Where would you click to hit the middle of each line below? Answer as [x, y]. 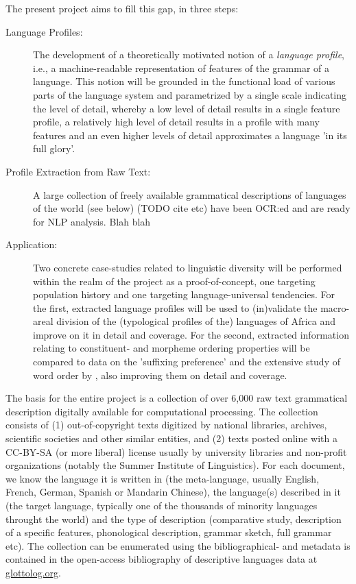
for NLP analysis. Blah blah [92, 221]
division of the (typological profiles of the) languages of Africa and [196, 321]
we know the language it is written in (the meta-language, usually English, [163, 478]
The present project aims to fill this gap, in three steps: [122, 8]
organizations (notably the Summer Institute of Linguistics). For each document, [175, 465]
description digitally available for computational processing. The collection [162, 411]
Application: [32, 244]
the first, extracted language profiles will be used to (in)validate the [175, 307]
